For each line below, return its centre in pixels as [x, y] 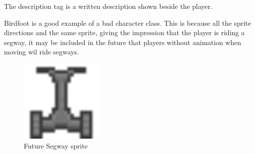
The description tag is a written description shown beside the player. [108, 6]
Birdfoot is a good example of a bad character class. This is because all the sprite [128, 23]
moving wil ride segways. [42, 52]
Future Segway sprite [56, 145]
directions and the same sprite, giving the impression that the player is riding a [124, 32]
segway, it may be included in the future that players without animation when [123, 42]
